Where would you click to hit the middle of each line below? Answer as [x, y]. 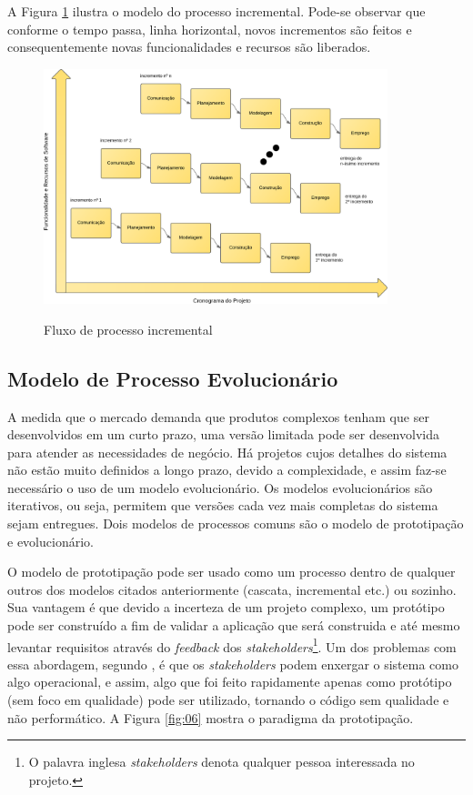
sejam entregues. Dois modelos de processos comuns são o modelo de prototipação [236, 523]
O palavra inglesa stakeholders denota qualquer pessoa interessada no [221, 762]
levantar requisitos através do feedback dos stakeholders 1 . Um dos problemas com [232, 645]
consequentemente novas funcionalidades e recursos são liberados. [189, 47]
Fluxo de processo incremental [128, 329]
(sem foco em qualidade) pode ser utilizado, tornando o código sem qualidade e [228, 700]
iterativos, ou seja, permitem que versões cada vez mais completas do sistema [223, 505]
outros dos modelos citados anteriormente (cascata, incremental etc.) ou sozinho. [232, 589]
